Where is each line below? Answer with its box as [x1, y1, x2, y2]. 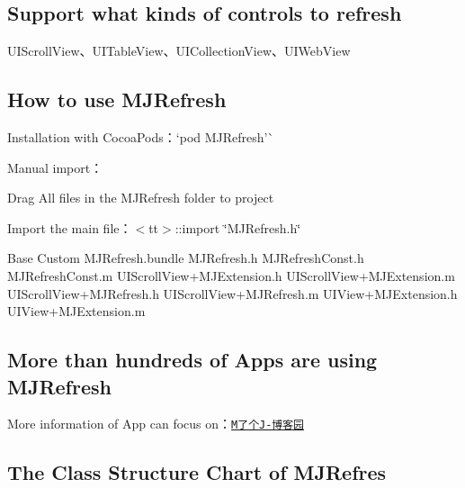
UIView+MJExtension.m [7, 302, 146, 321]
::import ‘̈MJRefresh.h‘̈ [174, 218, 301, 237]
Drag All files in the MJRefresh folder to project [7, 188, 274, 207]
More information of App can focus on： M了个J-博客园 [7, 414, 305, 433]
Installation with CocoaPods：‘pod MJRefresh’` [7, 128, 274, 146]
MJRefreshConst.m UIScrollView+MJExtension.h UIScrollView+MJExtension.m [7, 266, 455, 285]
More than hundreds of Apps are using [7, 346, 378, 374]
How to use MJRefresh [7, 86, 227, 113]
